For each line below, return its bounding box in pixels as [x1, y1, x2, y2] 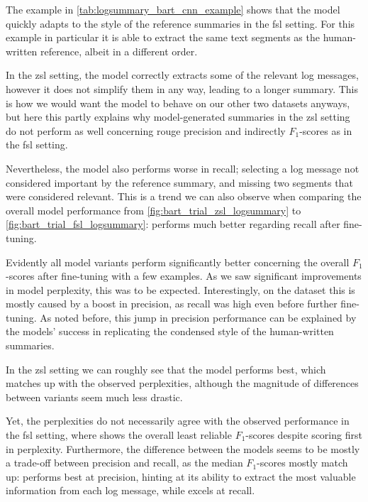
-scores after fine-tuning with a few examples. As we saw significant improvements [6, 268, 362, 283]
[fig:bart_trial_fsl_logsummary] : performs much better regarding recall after [6, 217, 340, 231]
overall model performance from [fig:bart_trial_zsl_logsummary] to [6, 202, 301, 217]
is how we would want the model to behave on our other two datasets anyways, [6, 95, 350, 110]
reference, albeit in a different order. [40, 43, 198, 58]
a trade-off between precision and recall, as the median [6, 455, 243, 470]
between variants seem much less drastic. [6, 389, 183, 404]
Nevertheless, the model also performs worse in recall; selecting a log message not [6, 160, 359, 175]
